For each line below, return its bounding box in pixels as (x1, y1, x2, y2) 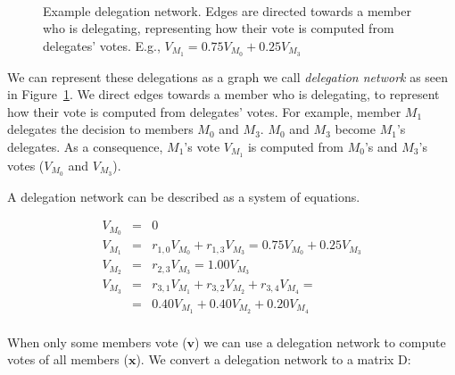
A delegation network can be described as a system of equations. (7, 187, 360, 205)
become (335, 120, 376, 138)
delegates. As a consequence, (7, 137, 163, 156)
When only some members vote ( (7, 332, 187, 351)
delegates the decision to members (7, 120, 194, 138)
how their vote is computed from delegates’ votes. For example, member (7, 102, 401, 121)
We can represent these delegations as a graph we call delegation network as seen (7, 67, 449, 86)
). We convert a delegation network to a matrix (136, 350, 394, 369)
